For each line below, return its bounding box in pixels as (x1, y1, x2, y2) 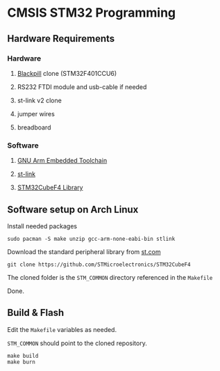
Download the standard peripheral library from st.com (7, 247, 161, 255)
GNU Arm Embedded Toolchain (17, 157, 108, 165)
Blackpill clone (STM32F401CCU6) (17, 69, 117, 77)
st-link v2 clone (17, 96, 62, 104)
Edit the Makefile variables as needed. (7, 325, 117, 333)
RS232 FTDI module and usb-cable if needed (17, 82, 147, 91)
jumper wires (17, 109, 56, 118)
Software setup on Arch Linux (7, 203, 139, 215)
